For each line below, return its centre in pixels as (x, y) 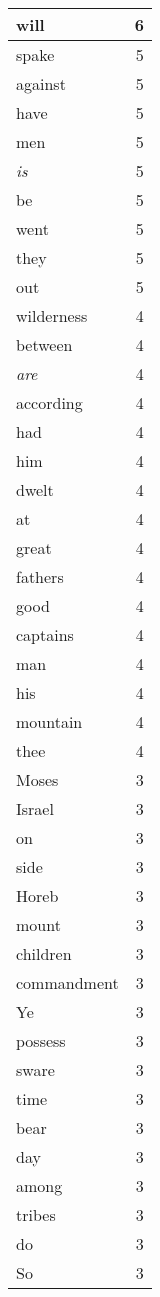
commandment (67, 982)
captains (45, 634)
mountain (49, 721)
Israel (35, 808)
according (49, 402)
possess (41, 1040)
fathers (40, 576)
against (41, 83)
